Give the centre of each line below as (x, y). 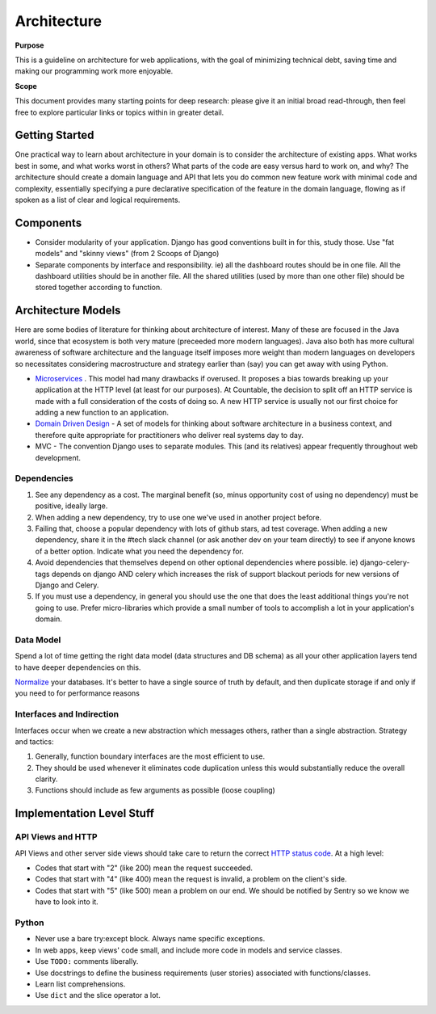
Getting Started (55, 135)
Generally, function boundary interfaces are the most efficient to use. (150, 756)
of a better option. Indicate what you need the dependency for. (139, 551)
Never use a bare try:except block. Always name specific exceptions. (150, 939)
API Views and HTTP (56, 837)
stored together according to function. (99, 288)
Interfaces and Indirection (67, 714)
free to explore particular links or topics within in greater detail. (119, 112)
